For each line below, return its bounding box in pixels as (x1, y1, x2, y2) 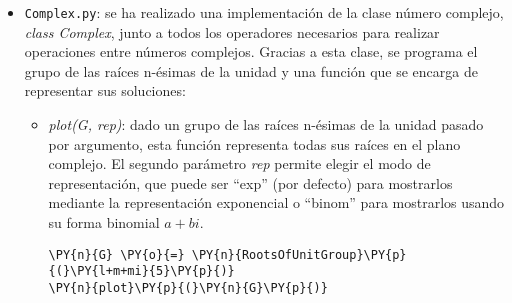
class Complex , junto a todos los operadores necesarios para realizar (24, 21, 440, 42)
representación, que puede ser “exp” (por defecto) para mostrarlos (48, 172, 453, 193)
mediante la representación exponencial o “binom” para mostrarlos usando (48, 192, 505, 213)
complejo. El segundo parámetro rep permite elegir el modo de (48, 153, 431, 174)
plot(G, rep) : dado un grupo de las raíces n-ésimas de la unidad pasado (48, 114, 484, 135)
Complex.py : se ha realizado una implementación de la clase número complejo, (24, 2, 504, 22)
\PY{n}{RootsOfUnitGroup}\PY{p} (191, 247, 407, 262)
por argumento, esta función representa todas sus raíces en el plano (48, 133, 461, 154)
